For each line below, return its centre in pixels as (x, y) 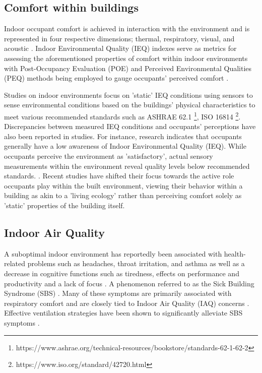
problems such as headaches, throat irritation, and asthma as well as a (136, 263)
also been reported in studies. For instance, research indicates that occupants (123, 136)
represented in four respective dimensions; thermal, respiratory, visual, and (119, 38)
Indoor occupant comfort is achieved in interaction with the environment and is (127, 28)
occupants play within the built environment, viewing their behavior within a (123, 185)
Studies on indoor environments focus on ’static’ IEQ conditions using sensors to (128, 95)
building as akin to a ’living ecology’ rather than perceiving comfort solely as (123, 195)
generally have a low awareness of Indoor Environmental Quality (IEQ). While (125, 146)
